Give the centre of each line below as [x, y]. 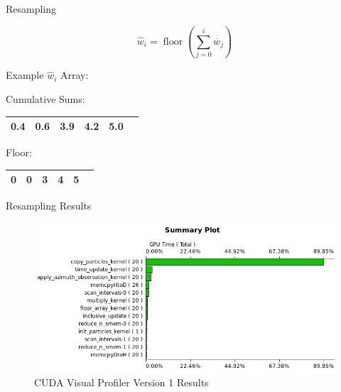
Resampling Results [49, 206]
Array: [75, 75]
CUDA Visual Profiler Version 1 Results [121, 382]
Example [25, 75]
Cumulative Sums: [45, 98]
